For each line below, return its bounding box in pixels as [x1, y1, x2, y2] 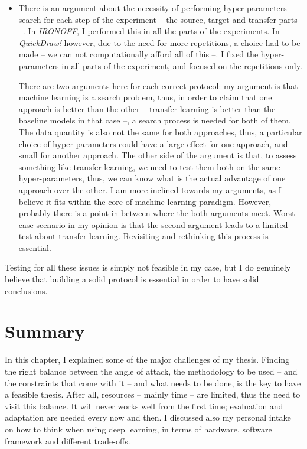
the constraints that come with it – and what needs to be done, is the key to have [5, 376, 301, 389]
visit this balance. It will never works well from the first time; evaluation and [5, 399, 283, 412]
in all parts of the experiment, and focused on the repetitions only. [61, 59, 302, 71]
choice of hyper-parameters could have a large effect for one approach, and [18, 137, 288, 149]
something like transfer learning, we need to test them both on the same [18, 160, 280, 173]
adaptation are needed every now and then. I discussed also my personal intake [5, 411, 291, 424]
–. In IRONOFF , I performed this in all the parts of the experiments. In [18, 25, 280, 37]
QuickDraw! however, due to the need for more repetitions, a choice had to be [18, 36, 301, 48]
